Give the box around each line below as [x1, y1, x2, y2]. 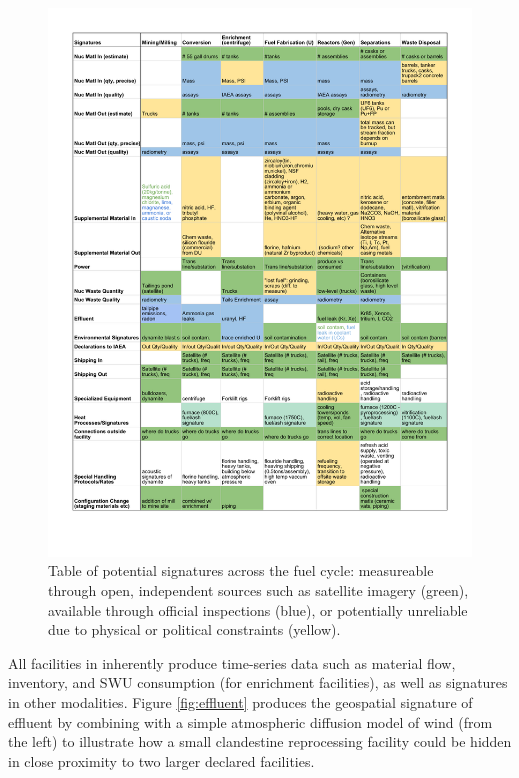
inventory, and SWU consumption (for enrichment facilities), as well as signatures [8, 672, 508, 693]
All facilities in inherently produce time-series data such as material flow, [8, 652, 456, 673]
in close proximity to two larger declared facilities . [8, 750, 315, 771]
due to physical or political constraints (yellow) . [48, 619, 341, 640]
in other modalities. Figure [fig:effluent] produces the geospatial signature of [8, 692, 473, 713]
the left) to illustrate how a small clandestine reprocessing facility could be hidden [8, 731, 512, 752]
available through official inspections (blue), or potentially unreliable [48, 599, 468, 620]
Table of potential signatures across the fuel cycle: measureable [48, 560, 434, 581]
